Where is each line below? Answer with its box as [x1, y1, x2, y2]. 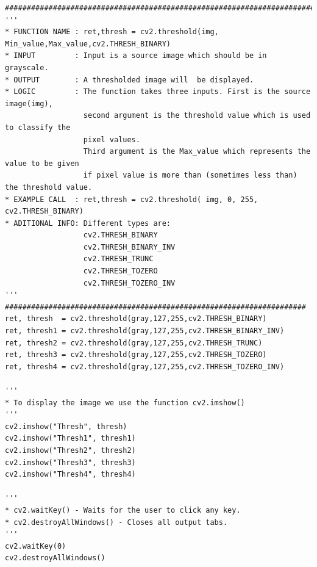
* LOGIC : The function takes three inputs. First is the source [5, 87, 311, 96]
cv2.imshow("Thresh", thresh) [5, 422, 127, 431]
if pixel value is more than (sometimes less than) [83, 171, 297, 180]
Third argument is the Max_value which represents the [83, 147, 311, 156]
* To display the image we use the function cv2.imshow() [5, 398, 245, 407]
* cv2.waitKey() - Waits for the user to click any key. [5, 505, 241, 515]
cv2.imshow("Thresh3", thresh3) [5, 458, 136, 467]
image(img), [5, 99, 53, 108]
